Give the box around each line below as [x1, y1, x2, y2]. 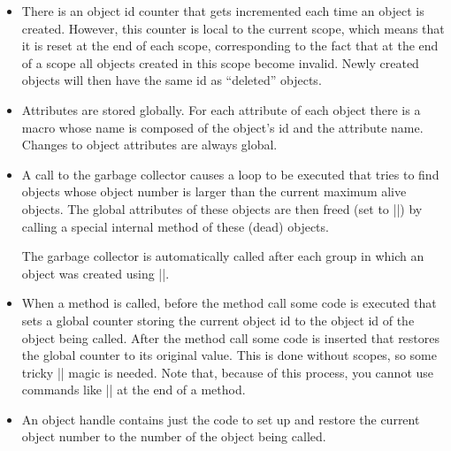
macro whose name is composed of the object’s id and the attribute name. [21, 118, 424, 136]
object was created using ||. [21, 264, 170, 282]
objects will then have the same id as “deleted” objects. [21, 71, 322, 89]
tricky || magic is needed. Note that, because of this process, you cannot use [21, 363, 434, 381]
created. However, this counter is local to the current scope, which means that [21, 19, 445, 37]
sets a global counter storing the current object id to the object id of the [21, 310, 415, 329]
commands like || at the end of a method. [21, 380, 246, 399]
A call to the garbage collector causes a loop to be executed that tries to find [21, 164, 440, 183]
